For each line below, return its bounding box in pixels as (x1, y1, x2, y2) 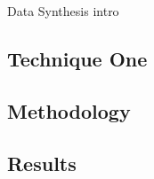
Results (7, 149, 77, 176)
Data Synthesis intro (7, 2, 119, 19)
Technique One (7, 44, 148, 72)
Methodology (7, 97, 131, 124)
